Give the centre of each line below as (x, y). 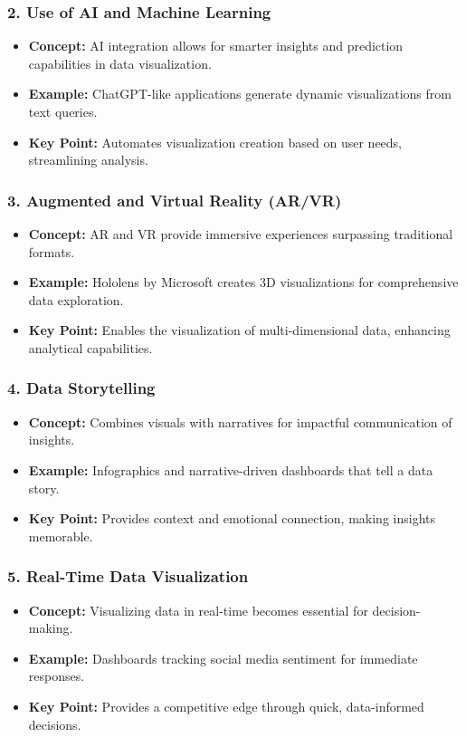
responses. (57, 676)
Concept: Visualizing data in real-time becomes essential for (198, 610)
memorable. (61, 536)
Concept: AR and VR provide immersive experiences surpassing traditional (241, 234)
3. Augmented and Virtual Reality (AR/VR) (175, 200)
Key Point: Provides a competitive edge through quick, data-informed (226, 706)
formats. (52, 251)
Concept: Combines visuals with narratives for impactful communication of (240, 421)
